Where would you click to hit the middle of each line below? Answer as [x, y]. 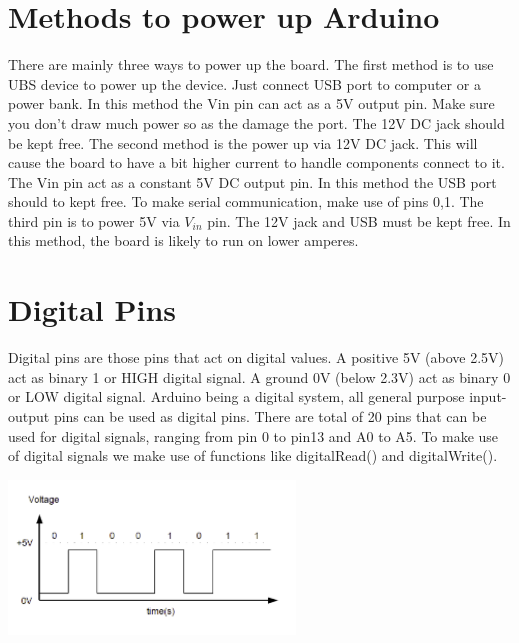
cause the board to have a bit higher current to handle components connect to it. [256, 162]
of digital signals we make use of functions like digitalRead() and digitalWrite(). [253, 455]
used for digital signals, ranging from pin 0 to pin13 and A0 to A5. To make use [253, 435]
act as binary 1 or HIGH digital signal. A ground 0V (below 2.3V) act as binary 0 [259, 376]
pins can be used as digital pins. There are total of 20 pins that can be [270, 415]
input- [488, 396]
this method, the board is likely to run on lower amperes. [183, 240]
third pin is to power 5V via [94, 220]
